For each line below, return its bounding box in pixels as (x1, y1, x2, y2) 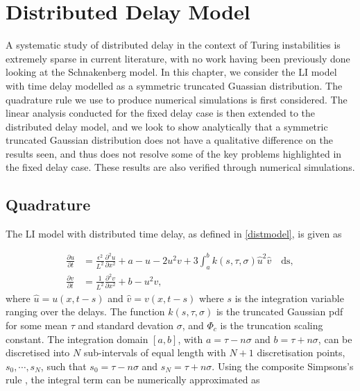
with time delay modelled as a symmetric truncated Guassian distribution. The (6, 78, 343, 92)
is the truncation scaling (220, 317, 323, 332)
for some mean (6, 317, 68, 332)
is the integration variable (234, 290, 344, 305)
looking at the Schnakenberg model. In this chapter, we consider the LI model (6, 65, 337, 79)
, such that (40, 358, 87, 373)
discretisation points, (257, 345, 345, 360)
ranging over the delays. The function (6, 304, 165, 319)
